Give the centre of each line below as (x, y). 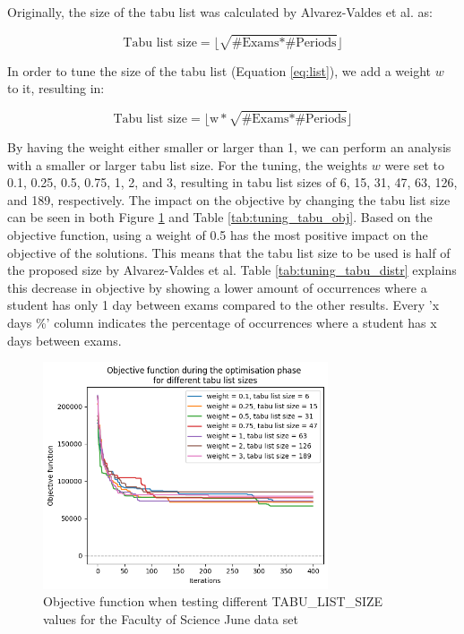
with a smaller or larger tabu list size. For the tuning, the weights (188, 164)
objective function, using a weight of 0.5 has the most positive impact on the (218, 235)
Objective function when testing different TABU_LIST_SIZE (213, 601)
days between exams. (64, 340)
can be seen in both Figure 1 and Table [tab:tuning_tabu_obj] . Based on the (220, 217)
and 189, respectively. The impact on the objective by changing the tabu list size (229, 199)
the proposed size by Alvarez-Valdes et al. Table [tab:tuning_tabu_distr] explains (232, 270)
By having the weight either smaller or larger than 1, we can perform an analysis (229, 147)
